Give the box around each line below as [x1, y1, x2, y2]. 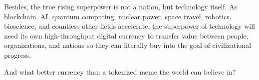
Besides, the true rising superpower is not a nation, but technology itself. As [4, 1, 238, 11]
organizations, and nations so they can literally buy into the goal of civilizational [4, 40, 252, 50]
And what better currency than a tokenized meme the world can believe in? [4, 66, 236, 77]
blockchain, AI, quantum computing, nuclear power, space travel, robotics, [4, 11, 232, 21]
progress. [4, 49, 31, 60]
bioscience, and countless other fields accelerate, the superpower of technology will [4, 21, 255, 31]
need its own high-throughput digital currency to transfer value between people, [4, 30, 249, 40]
